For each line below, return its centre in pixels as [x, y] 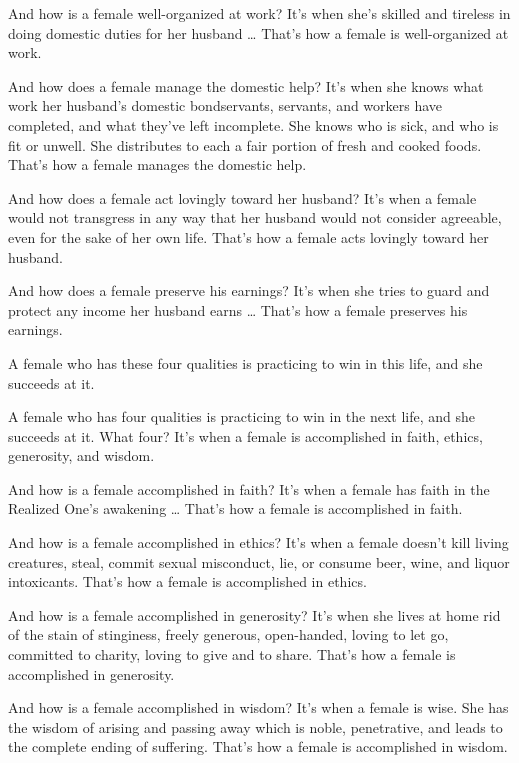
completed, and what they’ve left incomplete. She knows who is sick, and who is [253, 124]
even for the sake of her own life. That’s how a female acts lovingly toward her [248, 236]
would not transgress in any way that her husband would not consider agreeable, [255, 217]
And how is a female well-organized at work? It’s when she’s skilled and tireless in [259, 13]
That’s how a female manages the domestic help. [157, 164]
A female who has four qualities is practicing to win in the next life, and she [242, 416]
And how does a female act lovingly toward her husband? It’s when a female [242, 197]
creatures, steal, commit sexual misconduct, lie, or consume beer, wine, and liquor [259, 561]
